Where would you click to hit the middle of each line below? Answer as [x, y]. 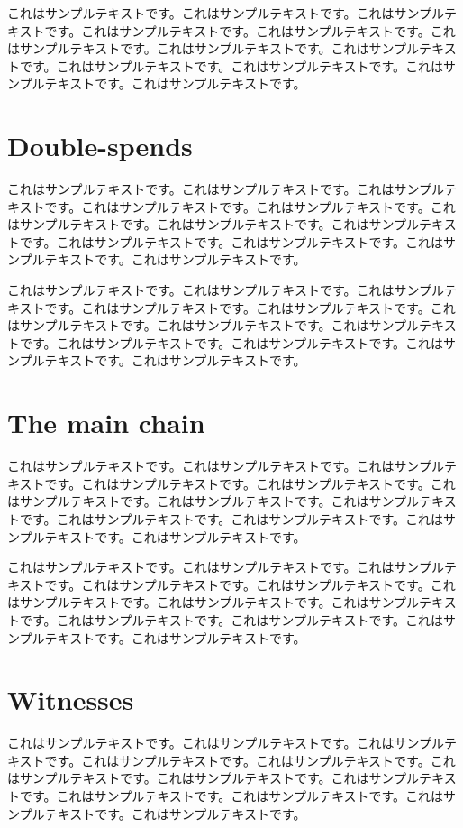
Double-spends [100, 146]
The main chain [106, 423]
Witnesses [71, 699]
